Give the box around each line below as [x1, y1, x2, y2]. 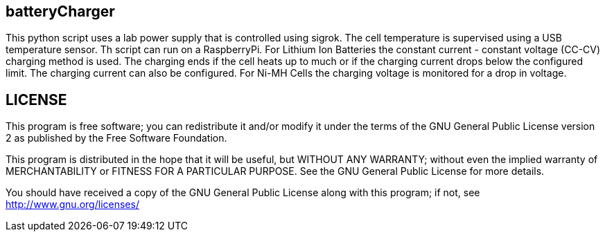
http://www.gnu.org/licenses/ [6, 198, 139, 211]
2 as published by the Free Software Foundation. [6, 132, 227, 144]
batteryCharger [6, 3, 115, 20]
